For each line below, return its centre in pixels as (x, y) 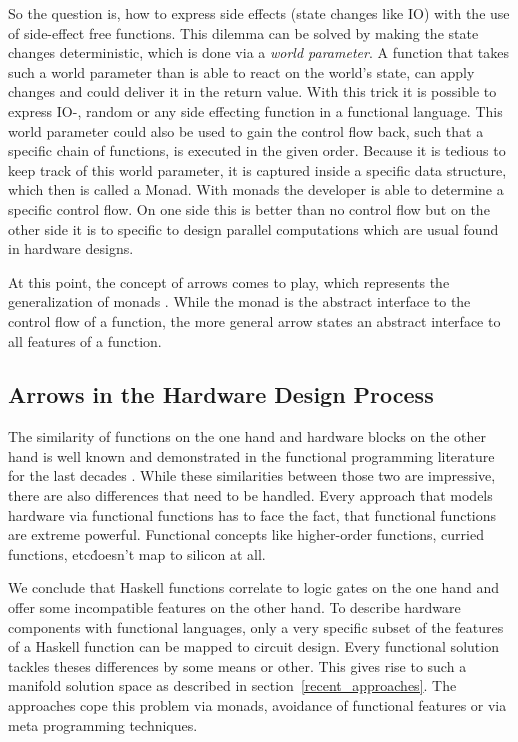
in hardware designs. (71, 248)
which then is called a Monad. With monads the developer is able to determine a (256, 189)
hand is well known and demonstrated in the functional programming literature (251, 455)
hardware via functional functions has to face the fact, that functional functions (252, 514)
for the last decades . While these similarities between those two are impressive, (252, 475)
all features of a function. (85, 340)
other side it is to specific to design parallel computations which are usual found (253, 228)
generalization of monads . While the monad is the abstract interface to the (239, 301)
